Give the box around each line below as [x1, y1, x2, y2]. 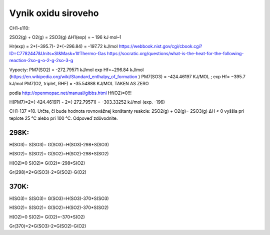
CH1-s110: [9, 25, 30, 31]
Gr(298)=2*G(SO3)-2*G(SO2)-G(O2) [9, 169, 87, 175]
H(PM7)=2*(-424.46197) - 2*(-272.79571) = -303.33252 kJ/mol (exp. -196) [9, 99, 165, 105]
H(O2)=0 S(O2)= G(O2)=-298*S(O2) [9, 160, 85, 166]
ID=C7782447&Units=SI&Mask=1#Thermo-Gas [9, 50, 106, 56]
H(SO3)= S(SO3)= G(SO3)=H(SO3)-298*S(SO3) [9, 141, 109, 147]
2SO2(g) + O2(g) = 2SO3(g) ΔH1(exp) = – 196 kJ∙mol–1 [9, 34, 121, 40]
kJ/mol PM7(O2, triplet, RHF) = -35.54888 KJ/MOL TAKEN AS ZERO [9, 81, 149, 87]
